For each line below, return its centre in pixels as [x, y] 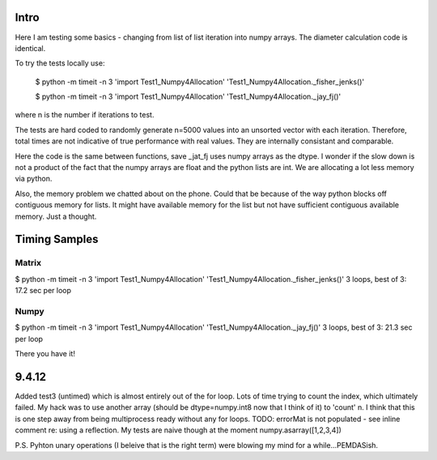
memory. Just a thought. [56, 216]
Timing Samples [57, 239]
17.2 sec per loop [43, 291]
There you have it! [45, 354]
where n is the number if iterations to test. [85, 115]
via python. [34, 179]
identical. [30, 48]
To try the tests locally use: [60, 63]
